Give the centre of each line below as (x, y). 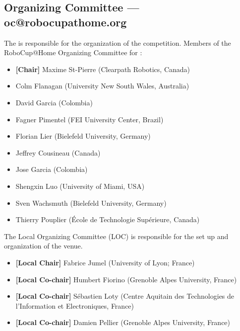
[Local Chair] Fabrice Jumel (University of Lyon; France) (105, 262)
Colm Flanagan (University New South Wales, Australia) (102, 86)
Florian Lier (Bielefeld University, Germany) (83, 136)
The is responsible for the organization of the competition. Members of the (118, 42)
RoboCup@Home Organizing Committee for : (73, 52)
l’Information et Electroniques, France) (75, 305)
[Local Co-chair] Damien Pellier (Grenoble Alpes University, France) (123, 322)
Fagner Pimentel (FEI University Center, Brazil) (90, 119)
